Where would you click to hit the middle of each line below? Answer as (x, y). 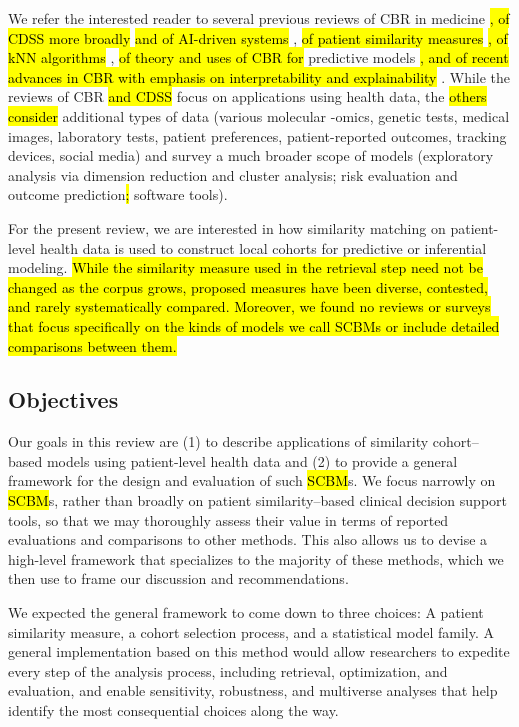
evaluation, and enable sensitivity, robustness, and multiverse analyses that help (253, 690)
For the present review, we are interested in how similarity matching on (227, 227)
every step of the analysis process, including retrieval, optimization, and (228, 670)
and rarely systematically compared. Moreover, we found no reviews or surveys (249, 306)
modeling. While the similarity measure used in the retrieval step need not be (245, 267)
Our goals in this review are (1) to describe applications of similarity (218, 441)
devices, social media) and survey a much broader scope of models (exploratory (251, 155)
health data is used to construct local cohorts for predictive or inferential (263, 247)
